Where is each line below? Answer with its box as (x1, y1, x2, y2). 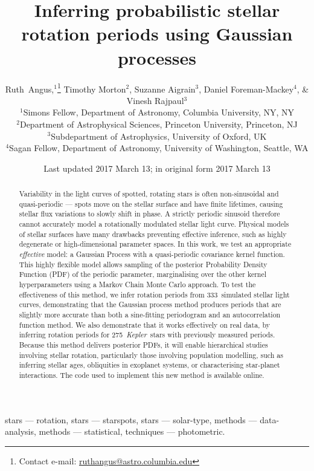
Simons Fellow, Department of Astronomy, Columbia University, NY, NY (23, 106, 295, 119)
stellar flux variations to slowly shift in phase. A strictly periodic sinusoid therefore (19, 209, 280, 219)
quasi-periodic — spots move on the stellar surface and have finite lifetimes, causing (19, 198, 283, 209)
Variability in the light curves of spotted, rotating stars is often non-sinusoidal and (19, 189, 279, 199)
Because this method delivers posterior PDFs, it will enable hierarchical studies (19, 339, 268, 349)
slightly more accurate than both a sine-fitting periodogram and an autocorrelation (19, 309, 281, 319)
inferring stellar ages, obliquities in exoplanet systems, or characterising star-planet (19, 360, 280, 370)
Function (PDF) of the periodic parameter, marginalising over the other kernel (19, 269, 267, 279)
